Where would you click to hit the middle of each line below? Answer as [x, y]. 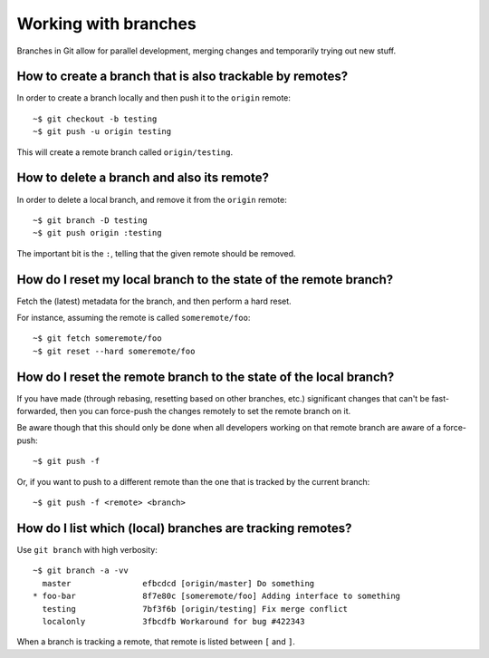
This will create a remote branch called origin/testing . [125, 152]
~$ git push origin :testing [97, 233]
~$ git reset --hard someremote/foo [114, 351]
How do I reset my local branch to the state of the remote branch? [205, 280]
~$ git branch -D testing [91, 220]
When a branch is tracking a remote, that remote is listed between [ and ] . [156, 642]
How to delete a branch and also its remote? [143, 178]
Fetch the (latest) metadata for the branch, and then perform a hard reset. [154, 301]
